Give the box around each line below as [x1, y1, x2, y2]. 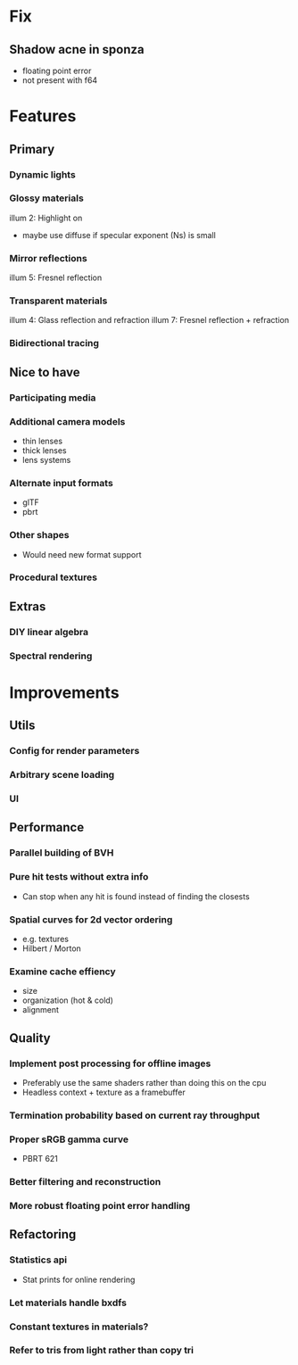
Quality [9, 1030, 51, 1046]
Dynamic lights [9, 168, 76, 180]
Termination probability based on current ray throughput [9, 1109, 261, 1121]
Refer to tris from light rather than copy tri [9, 1344, 195, 1357]
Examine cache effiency [9, 965, 116, 978]
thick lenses [21, 444, 67, 456]
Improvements [9, 682, 120, 702]
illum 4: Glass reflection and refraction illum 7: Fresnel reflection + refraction [9, 315, 290, 326]
